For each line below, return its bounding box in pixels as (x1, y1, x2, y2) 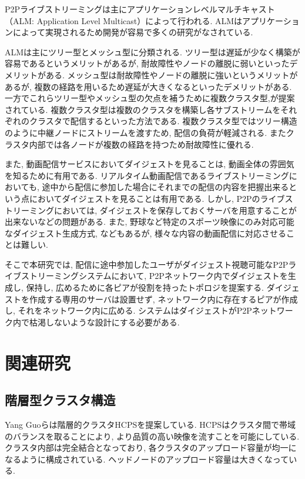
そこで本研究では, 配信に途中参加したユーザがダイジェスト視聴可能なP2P (5, 258, 289, 270)
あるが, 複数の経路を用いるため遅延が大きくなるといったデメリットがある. (5, 80, 292, 92)
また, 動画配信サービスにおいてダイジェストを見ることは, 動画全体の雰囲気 (5, 158, 294, 170)
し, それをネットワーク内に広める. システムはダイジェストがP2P (5, 304, 252, 317)
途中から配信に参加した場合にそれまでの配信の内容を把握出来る (42, 181, 289, 193)
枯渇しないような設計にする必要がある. (29, 315, 180, 328)
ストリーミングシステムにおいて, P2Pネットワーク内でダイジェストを (21, 270, 288, 282)
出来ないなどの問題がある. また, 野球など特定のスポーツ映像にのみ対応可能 (5, 215, 294, 228)
